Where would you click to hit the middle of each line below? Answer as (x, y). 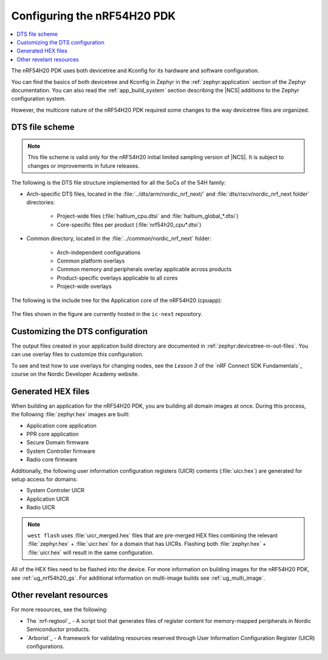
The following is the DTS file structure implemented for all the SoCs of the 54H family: (118, 183)
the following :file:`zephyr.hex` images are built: (70, 414)
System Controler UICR (56, 490)
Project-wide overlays (84, 286)
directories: (41, 202)
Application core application (62, 425)
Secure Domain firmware (58, 442)
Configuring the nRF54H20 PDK (94, 16)
